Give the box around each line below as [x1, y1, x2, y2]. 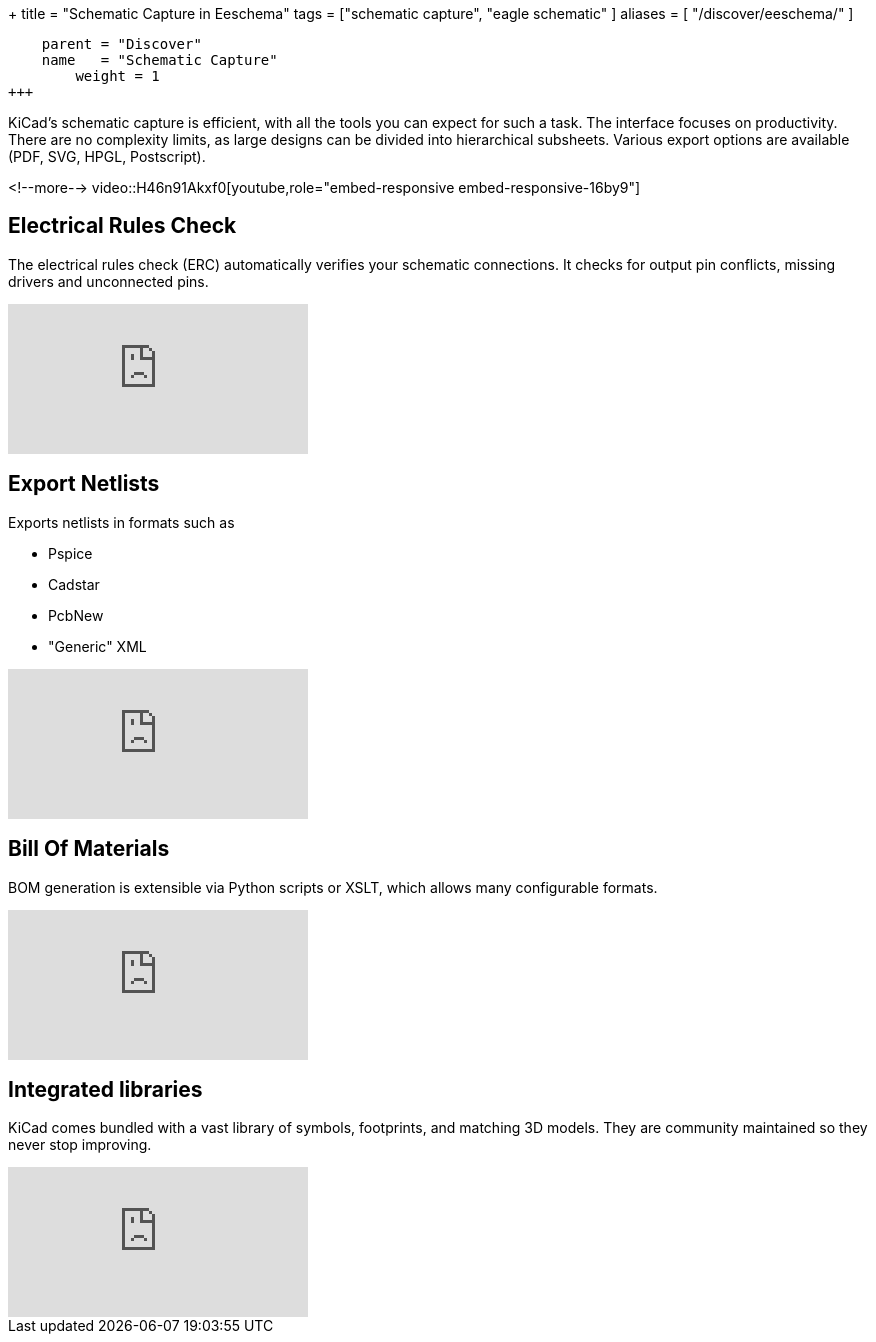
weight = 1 [75, 68, 160, 84]
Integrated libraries [8, 1076, 203, 1102]
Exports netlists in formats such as [8, 513, 235, 531]
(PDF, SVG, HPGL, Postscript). [8, 148, 206, 165]
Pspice [48, 544, 93, 562]
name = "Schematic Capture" [41, 52, 278, 68]
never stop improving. [8, 1136, 152, 1154]
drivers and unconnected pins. [8, 272, 209, 290]
